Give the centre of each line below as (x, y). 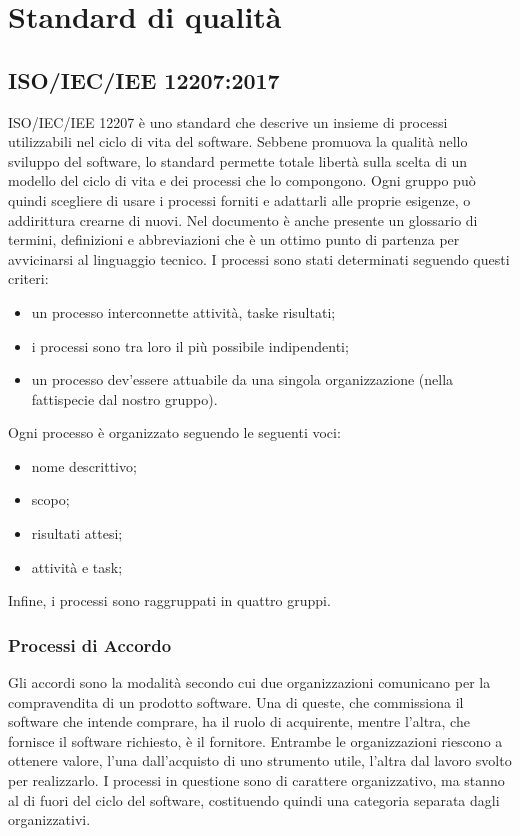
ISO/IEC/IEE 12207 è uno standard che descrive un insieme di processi (228, 121)
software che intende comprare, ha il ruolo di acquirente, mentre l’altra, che (239, 721)
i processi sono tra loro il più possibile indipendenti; (190, 345)
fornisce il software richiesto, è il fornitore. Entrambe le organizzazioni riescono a (255, 740)
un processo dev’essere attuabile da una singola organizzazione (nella (242, 379)
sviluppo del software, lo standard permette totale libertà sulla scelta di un (238, 160)
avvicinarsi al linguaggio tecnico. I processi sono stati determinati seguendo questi (259, 258)
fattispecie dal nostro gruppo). (124, 398)
